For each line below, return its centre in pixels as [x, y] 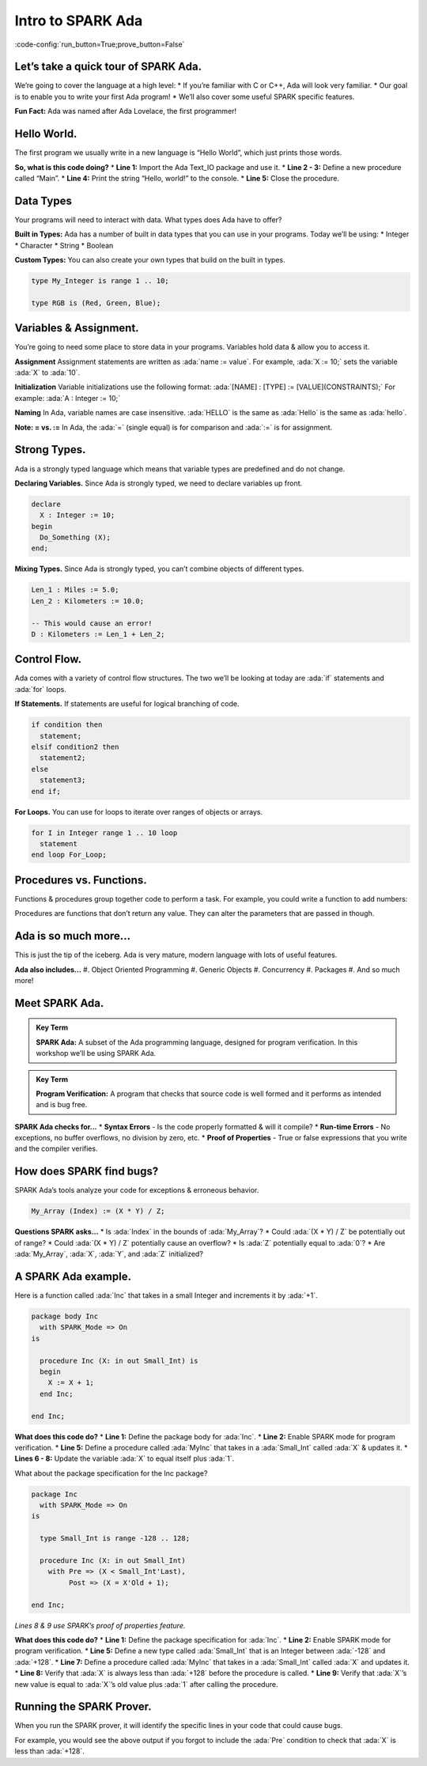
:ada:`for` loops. [40, 689]
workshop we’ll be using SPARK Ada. [96, 1053]
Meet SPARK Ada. [59, 1003]
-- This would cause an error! [92, 623]
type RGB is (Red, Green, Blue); [96, 303]
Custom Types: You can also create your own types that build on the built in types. [150, 260]
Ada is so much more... [72, 936]
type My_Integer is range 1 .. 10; [100, 280]
